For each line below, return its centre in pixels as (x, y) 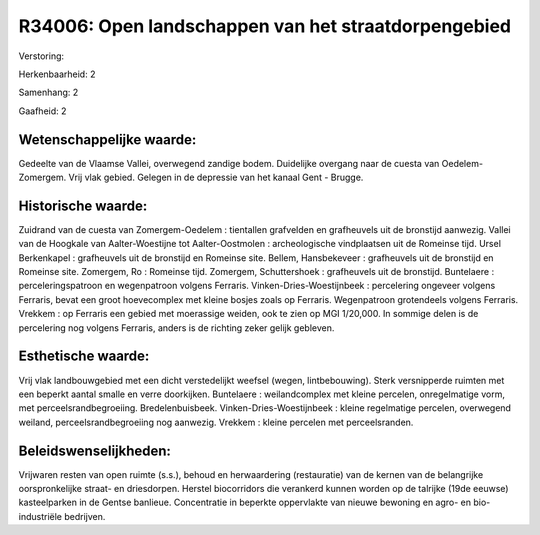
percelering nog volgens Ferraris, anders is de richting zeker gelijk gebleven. (176, 327)
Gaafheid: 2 (42, 111)
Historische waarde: (83, 205)
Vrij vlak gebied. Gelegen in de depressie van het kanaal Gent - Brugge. (216, 177)
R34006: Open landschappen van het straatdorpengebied (265, 26)
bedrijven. (84, 516)
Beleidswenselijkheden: (95, 450)
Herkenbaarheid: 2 (57, 74)
